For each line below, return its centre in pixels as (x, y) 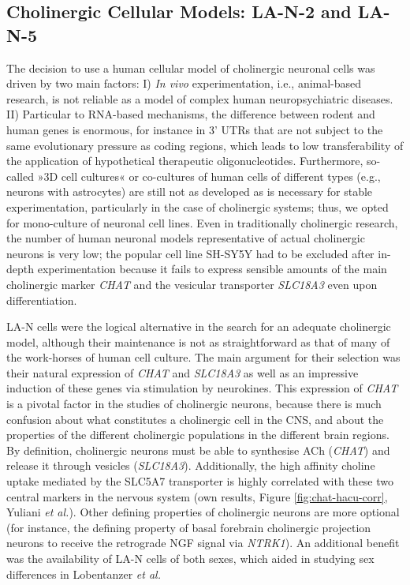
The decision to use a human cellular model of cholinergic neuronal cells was (191, 67)
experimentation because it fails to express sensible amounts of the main (212, 269)
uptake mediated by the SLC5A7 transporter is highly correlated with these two (200, 481)
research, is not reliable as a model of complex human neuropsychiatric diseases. (200, 98)
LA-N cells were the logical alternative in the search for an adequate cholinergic (199, 326)
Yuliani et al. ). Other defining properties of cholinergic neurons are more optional (203, 512)
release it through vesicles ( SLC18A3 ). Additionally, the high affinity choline (191, 465)
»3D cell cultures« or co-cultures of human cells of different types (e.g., (209, 176)
